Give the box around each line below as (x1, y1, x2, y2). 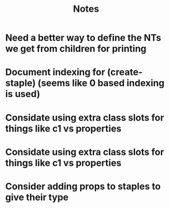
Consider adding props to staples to (5, 180, 161, 192)
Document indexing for (5, 66, 105, 78)
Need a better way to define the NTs (5, 32, 161, 44)
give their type (5, 191, 69, 203)
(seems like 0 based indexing (37, 78, 165, 89)
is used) (5, 88, 40, 100)
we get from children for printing (5, 43, 147, 54)
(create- (107, 66, 143, 78)
